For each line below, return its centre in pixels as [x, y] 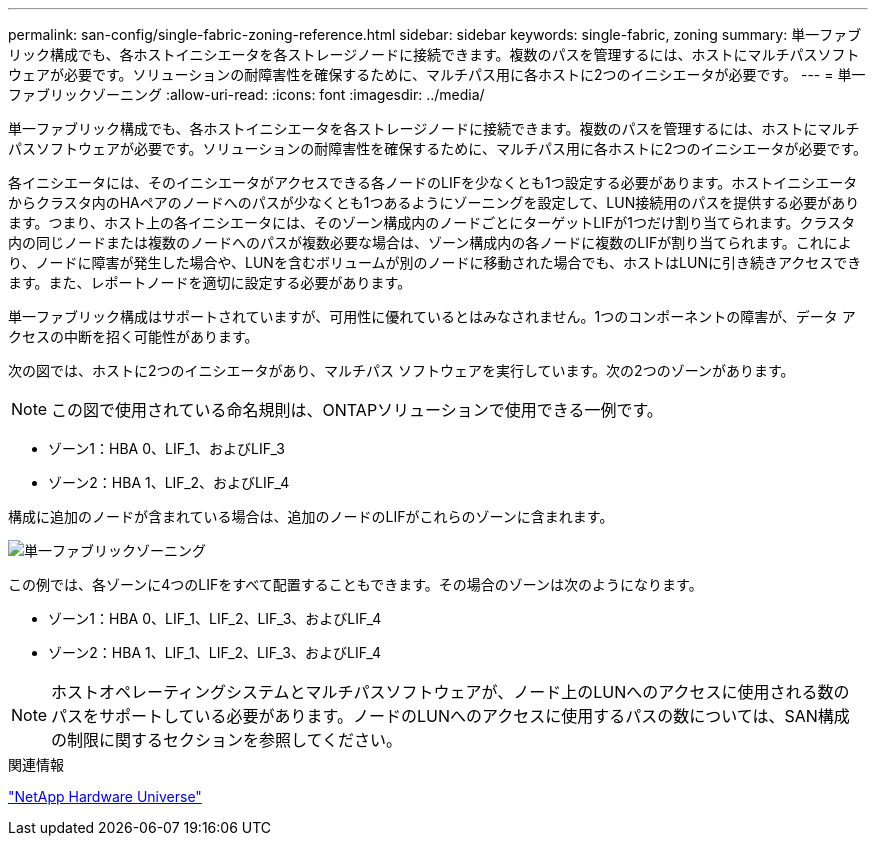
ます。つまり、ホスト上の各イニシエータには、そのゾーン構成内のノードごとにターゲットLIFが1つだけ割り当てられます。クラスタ [432, 222]
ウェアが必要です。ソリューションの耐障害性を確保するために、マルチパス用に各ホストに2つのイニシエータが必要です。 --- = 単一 [437, 74]
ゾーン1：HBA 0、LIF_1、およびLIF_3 [166, 448]
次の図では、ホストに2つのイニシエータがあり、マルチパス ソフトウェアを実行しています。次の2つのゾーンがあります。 [401, 370]
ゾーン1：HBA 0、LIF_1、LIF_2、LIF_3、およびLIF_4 [215, 618]
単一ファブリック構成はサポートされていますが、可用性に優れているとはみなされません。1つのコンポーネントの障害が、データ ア [432, 316]
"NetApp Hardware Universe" [105, 796]
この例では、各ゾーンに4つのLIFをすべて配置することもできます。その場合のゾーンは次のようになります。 [355, 584]
